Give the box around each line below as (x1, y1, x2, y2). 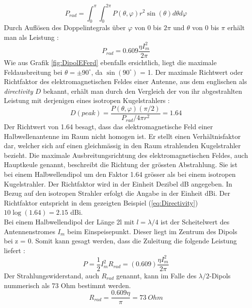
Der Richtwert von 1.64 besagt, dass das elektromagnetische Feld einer (4, 121, 213, 132)
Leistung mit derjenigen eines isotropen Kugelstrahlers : (4, 95, 170, 105)
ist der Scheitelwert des (160, 217, 230, 227)
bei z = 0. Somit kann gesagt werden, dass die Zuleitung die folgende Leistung (4, 236, 237, 246)
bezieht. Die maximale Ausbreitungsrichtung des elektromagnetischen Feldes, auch (4, 150, 248, 160)
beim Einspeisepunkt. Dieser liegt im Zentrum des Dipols (67, 226, 237, 236)
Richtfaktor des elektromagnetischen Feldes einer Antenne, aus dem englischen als (4, 76, 247, 86)
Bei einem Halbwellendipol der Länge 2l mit (4, 217, 135, 227)
